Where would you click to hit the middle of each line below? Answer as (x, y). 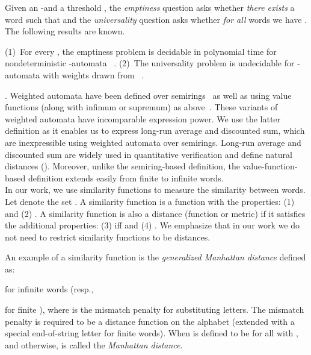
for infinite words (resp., (49, 289)
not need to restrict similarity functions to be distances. (108, 237)
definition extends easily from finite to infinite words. (126, 177)
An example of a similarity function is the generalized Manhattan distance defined (155, 257)
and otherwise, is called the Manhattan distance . (94, 344)
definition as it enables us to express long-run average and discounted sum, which (155, 130)
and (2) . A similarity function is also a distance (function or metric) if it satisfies (155, 213)
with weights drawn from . (93, 74)
